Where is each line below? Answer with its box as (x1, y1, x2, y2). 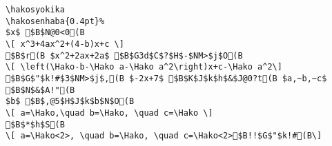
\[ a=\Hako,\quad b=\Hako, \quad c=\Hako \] (6, 107, 213, 118)
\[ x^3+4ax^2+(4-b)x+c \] (6, 39, 124, 49)
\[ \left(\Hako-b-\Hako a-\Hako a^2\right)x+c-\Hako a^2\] (6, 62, 282, 72)
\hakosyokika (6, 5, 65, 14)
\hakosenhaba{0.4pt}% (6, 16, 105, 26)
